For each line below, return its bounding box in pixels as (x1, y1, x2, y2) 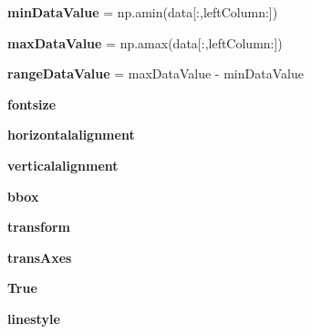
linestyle (7, 308, 60, 328)
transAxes (7, 247, 72, 266)
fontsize (7, 94, 57, 113)
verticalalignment (7, 155, 119, 174)
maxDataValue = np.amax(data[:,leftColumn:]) (7, 33, 283, 52)
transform (7, 217, 71, 236)
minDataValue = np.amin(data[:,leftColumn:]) (7, 3, 278, 21)
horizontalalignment (7, 125, 135, 144)
